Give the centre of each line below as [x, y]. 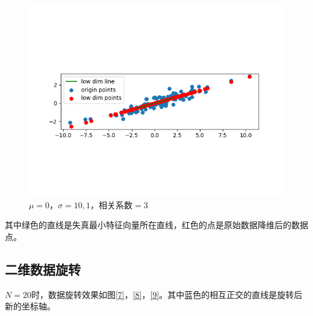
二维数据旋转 [43, 269]
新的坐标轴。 [30, 306]
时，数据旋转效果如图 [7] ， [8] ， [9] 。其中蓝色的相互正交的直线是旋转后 [167, 294]
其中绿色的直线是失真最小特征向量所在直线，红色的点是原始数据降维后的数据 [156, 225]
